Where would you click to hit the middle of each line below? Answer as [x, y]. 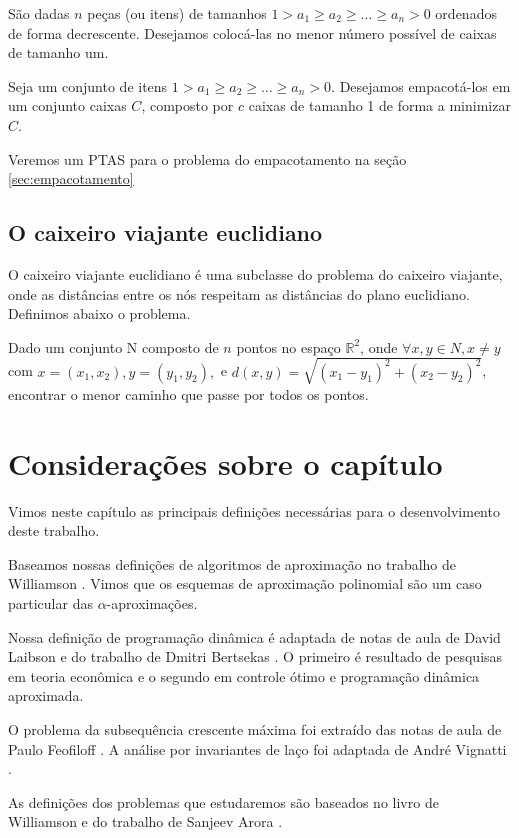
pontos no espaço [288, 346]
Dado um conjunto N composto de [113, 346]
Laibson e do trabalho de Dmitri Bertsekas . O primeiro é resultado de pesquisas [255, 656]
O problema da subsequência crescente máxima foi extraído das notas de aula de [255, 728]
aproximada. [46, 695]
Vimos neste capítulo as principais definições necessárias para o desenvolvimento [254, 510]
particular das [50, 602]
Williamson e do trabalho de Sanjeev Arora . [145, 821]
